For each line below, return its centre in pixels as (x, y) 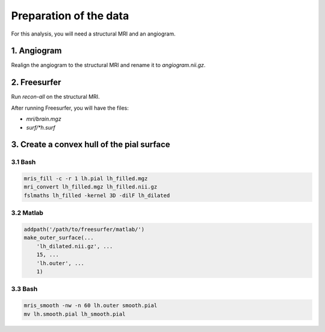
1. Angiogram (36, 51)
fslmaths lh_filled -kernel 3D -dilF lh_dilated (97, 195)
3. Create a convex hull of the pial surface (91, 145)
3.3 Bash (24, 289)
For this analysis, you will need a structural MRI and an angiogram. (93, 34)
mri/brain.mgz (44, 119)
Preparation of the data (70, 16)
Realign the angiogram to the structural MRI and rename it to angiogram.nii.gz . (108, 65)
